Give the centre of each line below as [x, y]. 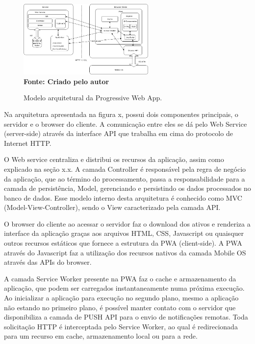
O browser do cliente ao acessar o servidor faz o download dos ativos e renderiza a [127, 223]
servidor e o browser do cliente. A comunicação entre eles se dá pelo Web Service [126, 124]
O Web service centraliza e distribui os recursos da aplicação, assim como [114, 159]
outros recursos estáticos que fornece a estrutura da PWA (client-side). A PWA [123, 243]
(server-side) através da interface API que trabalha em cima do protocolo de [118, 133]
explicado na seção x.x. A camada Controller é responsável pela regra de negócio [125, 169]
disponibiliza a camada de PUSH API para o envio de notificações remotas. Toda [126, 317]
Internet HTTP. [28, 143]
